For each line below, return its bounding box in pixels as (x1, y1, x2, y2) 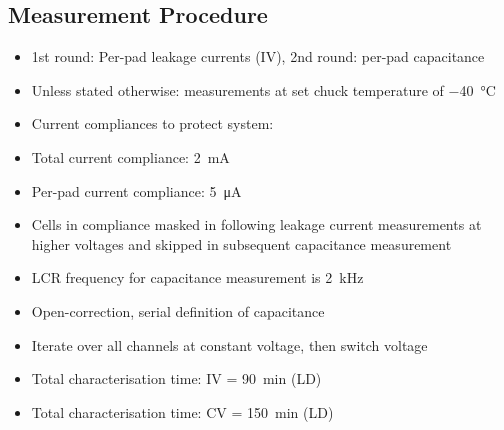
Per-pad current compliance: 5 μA (31, 180, 242, 201)
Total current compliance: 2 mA (31, 146, 230, 167)
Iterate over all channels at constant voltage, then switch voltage (31, 334, 428, 355)
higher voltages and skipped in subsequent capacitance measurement (31, 233, 452, 254)
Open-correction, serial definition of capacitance (31, 300, 325, 321)
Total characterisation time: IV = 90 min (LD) (31, 368, 322, 389)
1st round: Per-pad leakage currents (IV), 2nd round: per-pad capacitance (31, 46, 485, 67)
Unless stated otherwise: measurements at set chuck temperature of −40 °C (31, 79, 496, 100)
